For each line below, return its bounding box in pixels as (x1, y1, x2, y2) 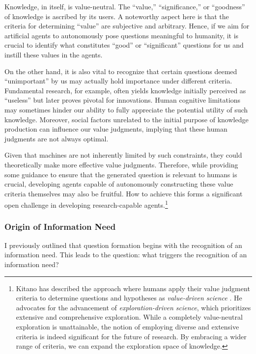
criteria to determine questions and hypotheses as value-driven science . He (16, 293, 242, 303)
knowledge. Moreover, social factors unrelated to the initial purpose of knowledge (4, 114, 249, 124)
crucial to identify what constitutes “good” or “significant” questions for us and (4, 40, 244, 50)
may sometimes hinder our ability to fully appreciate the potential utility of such (4, 104, 248, 114)
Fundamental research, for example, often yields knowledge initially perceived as (4, 85, 246, 95)
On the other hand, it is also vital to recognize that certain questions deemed (4, 66, 237, 76)
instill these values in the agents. (4, 49, 103, 59)
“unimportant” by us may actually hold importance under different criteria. (4, 76, 232, 86)
